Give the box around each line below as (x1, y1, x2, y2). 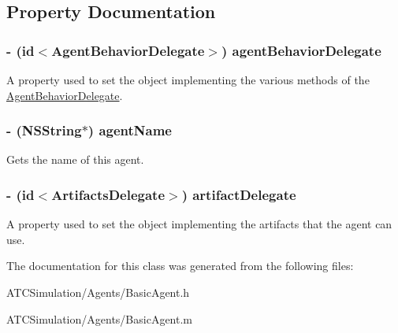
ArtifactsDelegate (51, 184, 166, 204)
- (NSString (6, 120, 82, 140)
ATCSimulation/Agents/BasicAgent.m (6, 310, 193, 327)
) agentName (87, 120, 172, 140)
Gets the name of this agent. (6, 151, 144, 168)
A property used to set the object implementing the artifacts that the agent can (6, 216, 392, 232)
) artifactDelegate (181, 184, 296, 204)
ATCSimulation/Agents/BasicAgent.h (6, 284, 190, 300)
